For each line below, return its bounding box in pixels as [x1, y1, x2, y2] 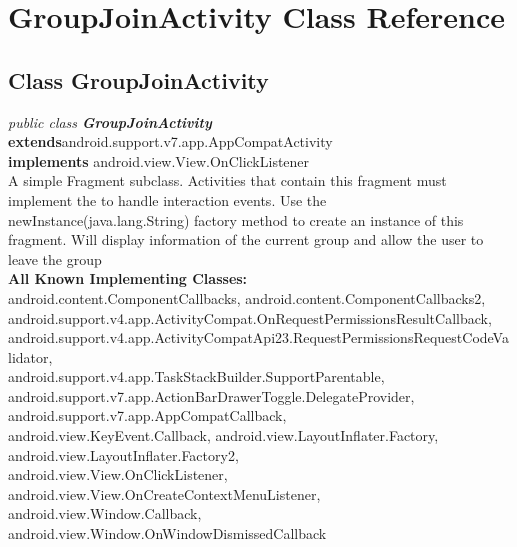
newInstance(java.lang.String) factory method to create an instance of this [8, 209, 464, 230]
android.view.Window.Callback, [8, 503, 202, 524]
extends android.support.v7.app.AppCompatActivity [8, 131, 333, 152]
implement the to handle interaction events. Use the [8, 189, 327, 210]
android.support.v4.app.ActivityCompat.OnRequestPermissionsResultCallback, [8, 307, 492, 328]
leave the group [8, 248, 102, 269]
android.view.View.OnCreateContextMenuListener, [8, 483, 321, 504]
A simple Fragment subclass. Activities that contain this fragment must [8, 170, 447, 191]
